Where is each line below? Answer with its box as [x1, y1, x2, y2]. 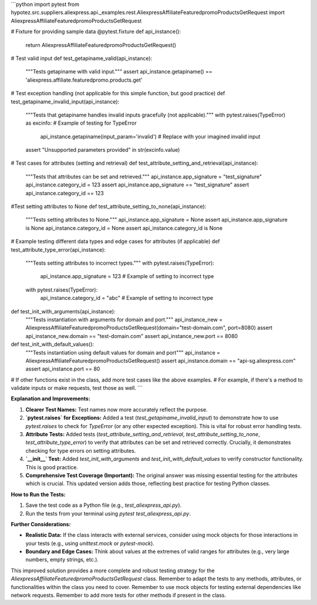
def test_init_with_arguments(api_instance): [11, 307, 116, 315]
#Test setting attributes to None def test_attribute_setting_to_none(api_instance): [11, 203, 207, 210]
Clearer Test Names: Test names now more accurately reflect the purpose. [25, 406, 208, 413]
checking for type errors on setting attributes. [25, 447, 136, 454]
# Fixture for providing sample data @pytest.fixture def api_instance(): [11, 28, 181, 35]
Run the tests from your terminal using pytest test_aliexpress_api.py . [25, 510, 191, 517]
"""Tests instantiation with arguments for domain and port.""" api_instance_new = [25, 316, 223, 323]
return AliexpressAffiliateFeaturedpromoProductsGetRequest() [25, 41, 176, 48]
